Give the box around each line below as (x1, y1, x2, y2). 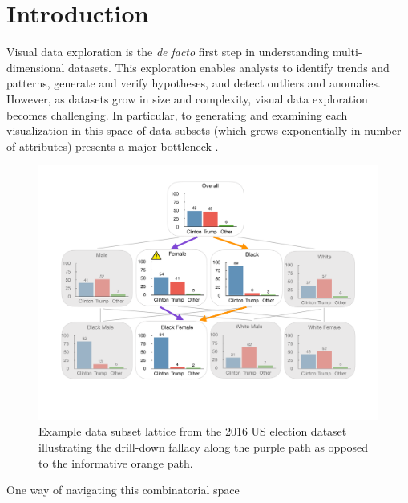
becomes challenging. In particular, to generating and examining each (6, 106, 348, 123)
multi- (332, 43, 362, 60)
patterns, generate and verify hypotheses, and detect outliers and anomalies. (6, 75, 381, 91)
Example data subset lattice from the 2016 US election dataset (38, 423, 347, 440)
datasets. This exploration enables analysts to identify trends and (68, 59, 390, 75)
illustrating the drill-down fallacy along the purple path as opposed (38, 439, 369, 456)
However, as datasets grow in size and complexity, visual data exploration (6, 90, 368, 107)
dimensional (6, 59, 65, 75)
